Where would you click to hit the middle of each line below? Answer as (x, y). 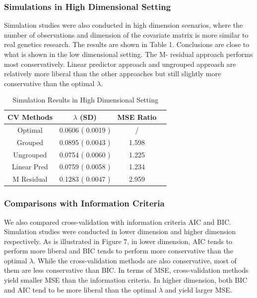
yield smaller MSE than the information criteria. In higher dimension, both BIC (126, 280)
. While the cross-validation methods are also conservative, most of (135, 260)
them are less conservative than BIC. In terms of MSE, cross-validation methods (126, 270)
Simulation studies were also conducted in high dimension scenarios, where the (124, 25)
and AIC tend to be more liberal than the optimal (80, 289)
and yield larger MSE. (198, 289)
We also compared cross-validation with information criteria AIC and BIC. (118, 222)
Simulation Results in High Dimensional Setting (85, 100)
